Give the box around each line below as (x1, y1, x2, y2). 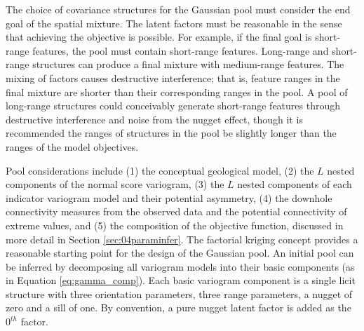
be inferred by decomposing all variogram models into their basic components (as (6, 259, 355, 273)
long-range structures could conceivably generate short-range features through (6, 98, 341, 113)
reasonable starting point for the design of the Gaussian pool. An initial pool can (6, 245, 354, 260)
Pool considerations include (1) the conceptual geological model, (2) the (6, 163, 314, 177)
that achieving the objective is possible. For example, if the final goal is (6, 29, 312, 44)
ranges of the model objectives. (6, 139, 139, 154)
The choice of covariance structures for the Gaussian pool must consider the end (6, 2, 351, 16)
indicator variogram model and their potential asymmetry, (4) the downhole (6, 190, 332, 205)
